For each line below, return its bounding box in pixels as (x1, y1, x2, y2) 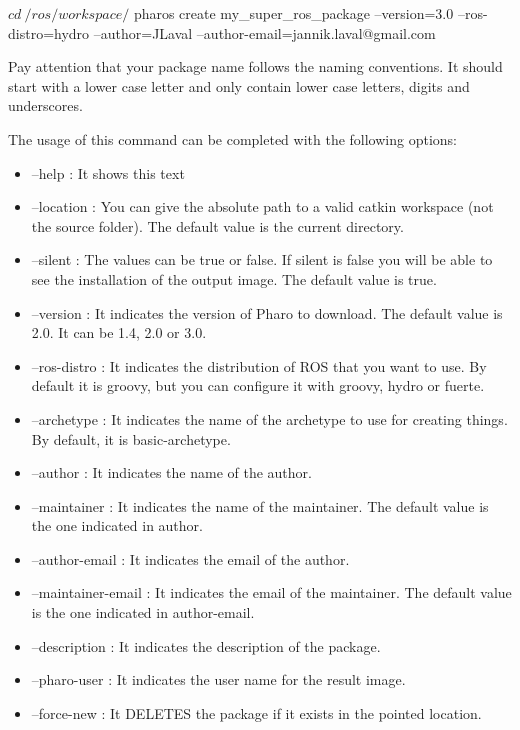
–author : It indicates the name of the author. (31, 462, 312, 483)
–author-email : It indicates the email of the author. (31, 548, 350, 569)
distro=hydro (8, 22, 90, 43)
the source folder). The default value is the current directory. (31, 215, 404, 236)
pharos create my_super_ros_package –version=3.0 (133, 3, 454, 23)
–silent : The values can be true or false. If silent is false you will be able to (31, 249, 493, 270)
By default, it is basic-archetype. (31, 428, 231, 449)
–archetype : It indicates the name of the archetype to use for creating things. (31, 408, 508, 429)
